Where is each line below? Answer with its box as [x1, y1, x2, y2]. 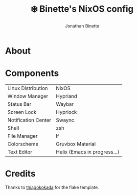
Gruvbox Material [56, 140, 96, 147]
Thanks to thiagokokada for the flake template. [5, 184, 99, 190]
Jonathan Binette [65, 23, 99, 29]
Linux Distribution [7, 85, 48, 92]
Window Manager [7, 93, 48, 99]
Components [5, 68, 59, 79]
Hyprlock [56, 108, 77, 115]
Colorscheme [7, 140, 39, 147]
